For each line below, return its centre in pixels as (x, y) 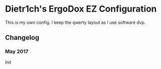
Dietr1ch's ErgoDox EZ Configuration (81, 9)
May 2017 (17, 52)
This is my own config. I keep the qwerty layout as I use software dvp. (75, 22)
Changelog (22, 38)
